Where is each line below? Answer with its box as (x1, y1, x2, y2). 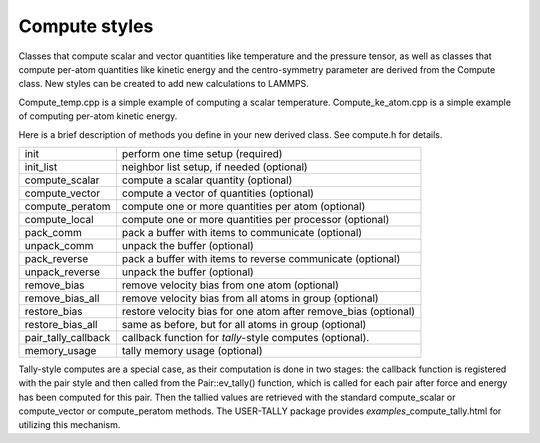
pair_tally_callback (24, 330, 110, 344)
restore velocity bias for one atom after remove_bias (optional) (121, 304, 415, 318)
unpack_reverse (24, 265, 100, 279)
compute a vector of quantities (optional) (121, 186, 315, 200)
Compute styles (18, 15, 154, 37)
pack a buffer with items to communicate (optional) (121, 225, 363, 239)
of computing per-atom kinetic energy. (18, 110, 178, 122)
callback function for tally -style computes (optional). (121, 330, 370, 344)
